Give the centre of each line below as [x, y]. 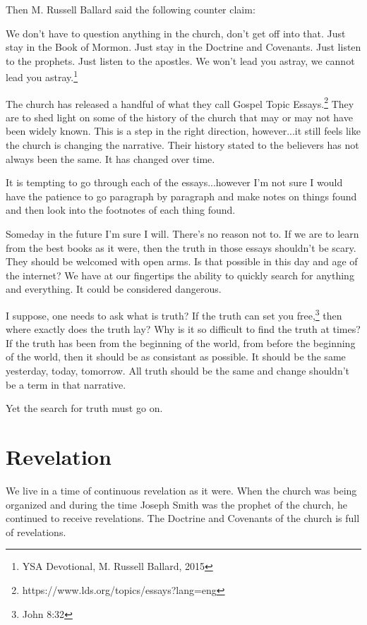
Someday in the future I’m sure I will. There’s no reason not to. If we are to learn [182, 234]
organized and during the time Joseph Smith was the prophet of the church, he [176, 504]
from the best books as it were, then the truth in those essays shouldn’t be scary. [181, 247]
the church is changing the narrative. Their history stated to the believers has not [182, 145]
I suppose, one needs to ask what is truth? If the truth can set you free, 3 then [174, 314]
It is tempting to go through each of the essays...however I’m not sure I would [174, 182]
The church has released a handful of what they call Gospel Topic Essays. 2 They [180, 102]
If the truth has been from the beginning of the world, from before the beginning [181, 342]
